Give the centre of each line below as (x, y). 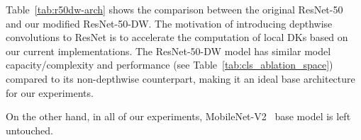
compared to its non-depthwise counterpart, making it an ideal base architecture (180, 78)
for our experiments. (50, 92)
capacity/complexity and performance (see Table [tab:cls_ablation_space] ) (170, 65)
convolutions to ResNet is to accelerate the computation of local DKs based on (177, 37)
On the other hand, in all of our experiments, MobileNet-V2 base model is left (178, 116)
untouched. (29, 130)
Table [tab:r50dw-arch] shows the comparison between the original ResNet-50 (174, 9)
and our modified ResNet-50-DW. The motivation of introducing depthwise (169, 23)
